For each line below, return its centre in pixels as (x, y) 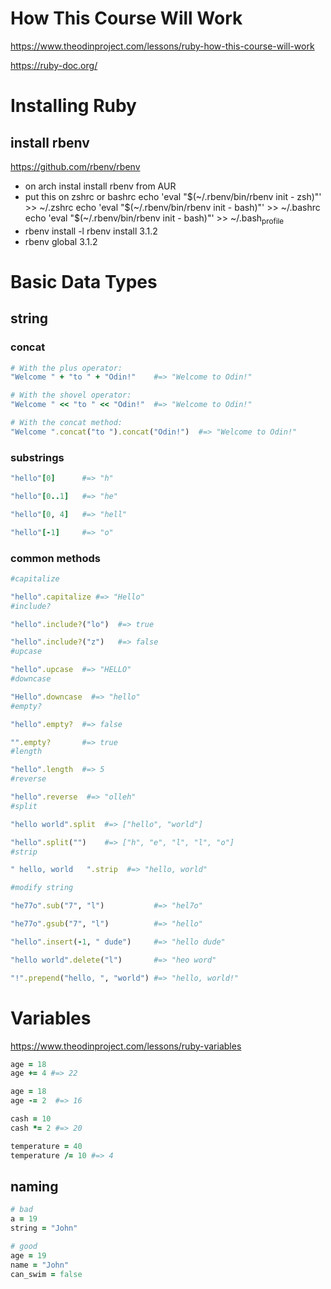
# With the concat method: (66, 423)
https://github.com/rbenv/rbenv (75, 166)
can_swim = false (46, 1274)
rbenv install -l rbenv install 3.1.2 (91, 231)
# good (24, 1246)
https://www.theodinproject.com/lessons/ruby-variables (126, 1046)
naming (34, 1186)
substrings (37, 457)
